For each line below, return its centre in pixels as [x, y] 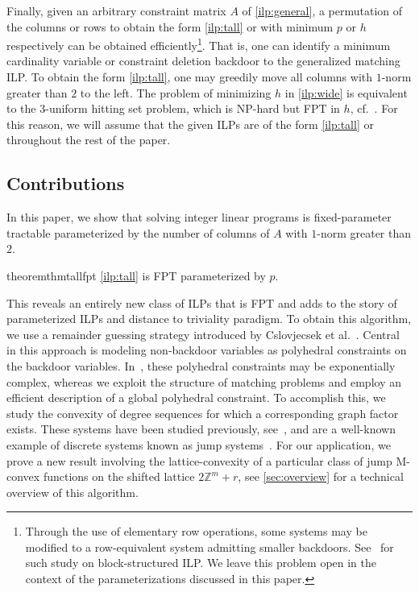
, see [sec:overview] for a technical [321, 476]
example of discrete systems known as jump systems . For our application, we [199, 444]
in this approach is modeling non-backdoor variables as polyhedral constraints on [207, 350]
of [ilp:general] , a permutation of [322, 10]
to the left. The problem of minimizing [176, 92]
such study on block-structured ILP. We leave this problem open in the [201, 563]
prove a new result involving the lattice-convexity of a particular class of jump [199, 460]
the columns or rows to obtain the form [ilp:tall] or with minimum [170, 26]
